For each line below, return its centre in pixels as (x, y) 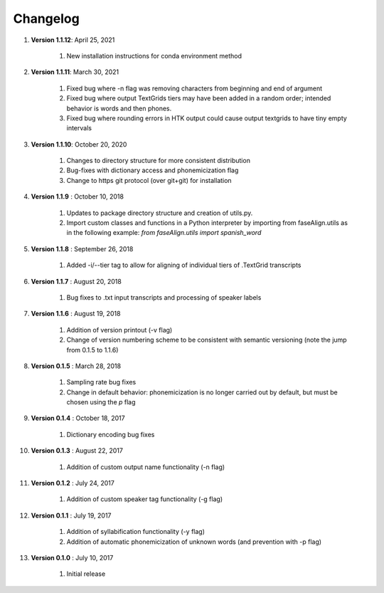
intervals (79, 128)
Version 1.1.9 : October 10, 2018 (78, 196)
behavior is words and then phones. (119, 108)
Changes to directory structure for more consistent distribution (158, 161)
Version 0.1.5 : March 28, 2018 (76, 366)
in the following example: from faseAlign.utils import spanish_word (164, 233)
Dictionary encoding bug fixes (111, 434)
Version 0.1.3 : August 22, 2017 (77, 451)
